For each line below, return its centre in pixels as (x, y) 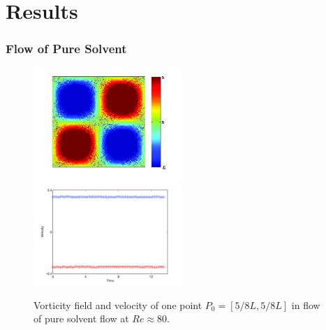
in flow (306, 304)
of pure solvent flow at (81, 318)
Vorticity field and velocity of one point (118, 304)
